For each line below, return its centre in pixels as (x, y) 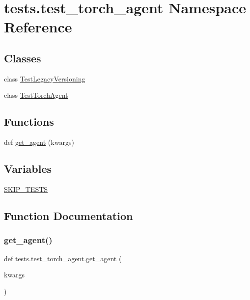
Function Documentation (69, 215)
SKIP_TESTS (26, 189)
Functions (29, 122)
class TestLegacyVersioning (45, 78)
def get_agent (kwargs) (39, 142)
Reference (38, 27)
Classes (23, 58)
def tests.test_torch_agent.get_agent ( (63, 258)
